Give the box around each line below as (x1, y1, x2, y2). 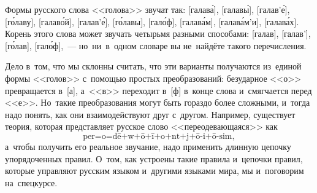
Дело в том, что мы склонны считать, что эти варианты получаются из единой (5, 60, 302, 73)
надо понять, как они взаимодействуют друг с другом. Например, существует (5, 108, 296, 120)
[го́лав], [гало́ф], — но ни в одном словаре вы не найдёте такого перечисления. (5, 39, 307, 52)
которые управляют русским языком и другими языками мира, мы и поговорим (5, 164, 304, 177)
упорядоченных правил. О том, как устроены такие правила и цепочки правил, (5, 152, 303, 165)
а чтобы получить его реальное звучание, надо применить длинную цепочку (5, 140, 291, 152)
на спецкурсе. (5, 176, 58, 189)
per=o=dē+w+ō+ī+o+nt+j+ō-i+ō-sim (83, 132, 232, 141)
